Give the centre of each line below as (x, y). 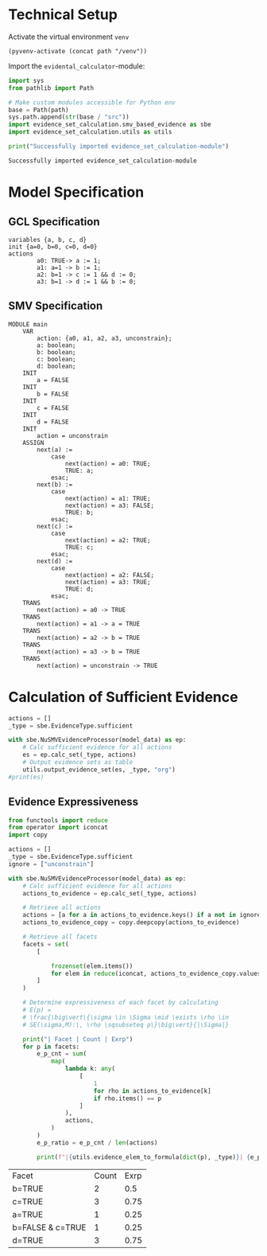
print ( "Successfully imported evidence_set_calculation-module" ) (118, 146)
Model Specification (76, 192)
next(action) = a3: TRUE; (108, 582)
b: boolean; (57, 352)
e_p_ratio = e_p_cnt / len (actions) (97, 1143)
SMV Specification (56, 306)
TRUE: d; (79, 589)
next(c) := (55, 526)
